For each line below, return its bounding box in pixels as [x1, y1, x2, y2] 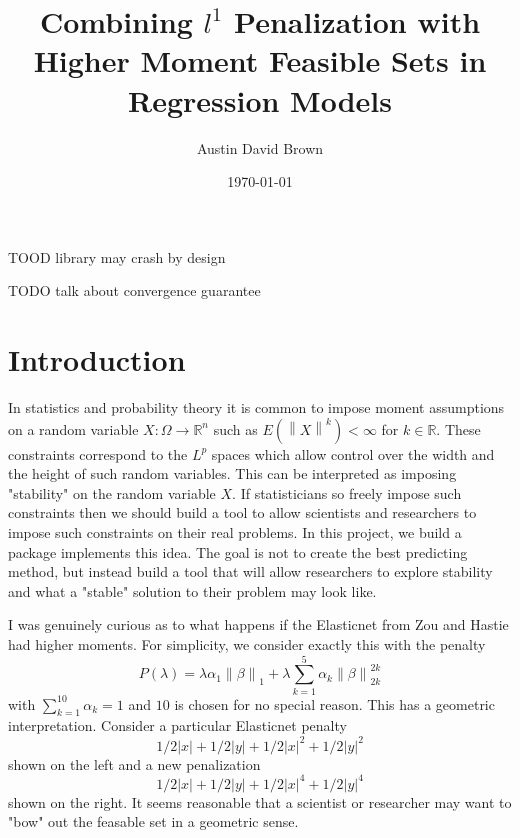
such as [213, 418, 258, 439]
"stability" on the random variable [8, 482, 216, 503]
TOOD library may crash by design [8, 246, 226, 267]
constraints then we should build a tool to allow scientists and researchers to [8, 502, 477, 523]
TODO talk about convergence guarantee [8, 280, 261, 301]
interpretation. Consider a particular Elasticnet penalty [8, 715, 347, 736]
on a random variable [8, 418, 139, 439]
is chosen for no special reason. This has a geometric [174, 693, 495, 714]
